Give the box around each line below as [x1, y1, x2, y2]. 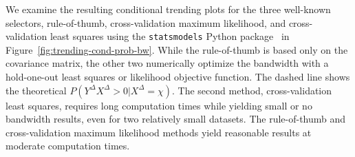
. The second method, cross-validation [172, 83, 332, 97]
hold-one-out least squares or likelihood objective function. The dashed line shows [6, 70, 350, 84]
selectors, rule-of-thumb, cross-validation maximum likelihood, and [6, 15, 286, 30]
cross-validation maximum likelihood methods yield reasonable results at [6, 125, 312, 139]
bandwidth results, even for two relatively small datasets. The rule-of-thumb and [6, 112, 346, 126]
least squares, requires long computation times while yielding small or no [6, 98, 312, 112]
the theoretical [6, 83, 67, 97]
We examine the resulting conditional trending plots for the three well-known [6, 2, 331, 16]
